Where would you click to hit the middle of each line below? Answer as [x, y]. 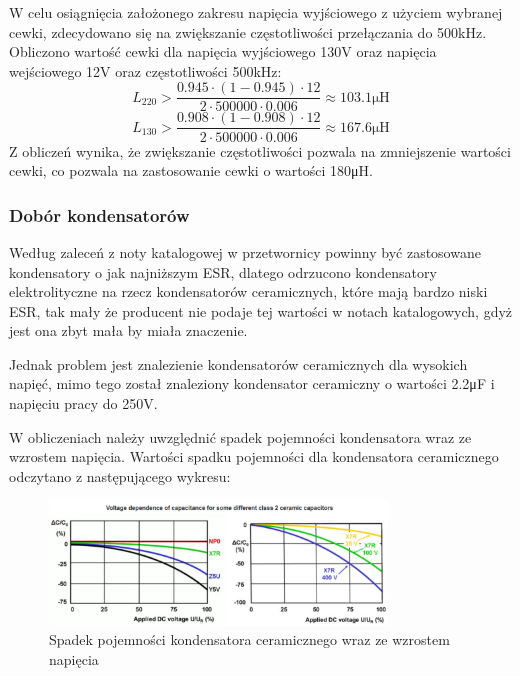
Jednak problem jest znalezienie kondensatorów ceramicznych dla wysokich [238, 363]
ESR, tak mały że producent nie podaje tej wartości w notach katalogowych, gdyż [261, 310]
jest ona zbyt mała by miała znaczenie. [128, 330]
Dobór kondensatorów [99, 214]
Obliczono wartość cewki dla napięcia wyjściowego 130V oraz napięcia [223, 51]
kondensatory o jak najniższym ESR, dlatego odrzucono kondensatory [223, 271]
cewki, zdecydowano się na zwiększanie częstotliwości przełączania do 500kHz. [248, 31]
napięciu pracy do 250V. [83, 403]
